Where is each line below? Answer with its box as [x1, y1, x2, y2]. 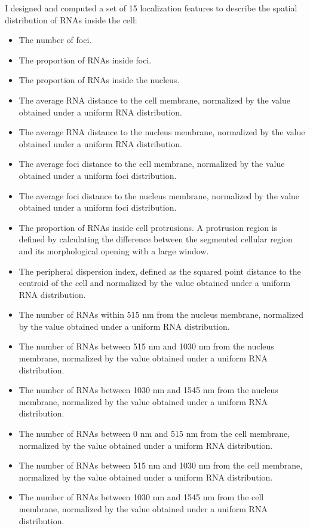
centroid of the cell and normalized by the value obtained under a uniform [19, 276, 291, 289]
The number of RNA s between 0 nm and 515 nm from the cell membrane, [19, 427, 290, 440]
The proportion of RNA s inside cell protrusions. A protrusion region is [19, 221, 278, 233]
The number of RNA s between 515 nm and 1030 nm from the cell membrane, [19, 459, 303, 472]
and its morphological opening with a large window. [19, 244, 209, 257]
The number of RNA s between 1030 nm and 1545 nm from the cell [19, 491, 264, 503]
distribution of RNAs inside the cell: [5, 13, 137, 26]
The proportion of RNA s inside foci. [19, 53, 152, 66]
